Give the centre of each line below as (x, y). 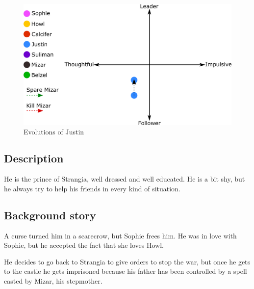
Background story (50, 215)
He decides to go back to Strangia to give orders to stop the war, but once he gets (127, 261)
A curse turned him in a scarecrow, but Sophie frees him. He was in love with (120, 235)
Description (34, 158)
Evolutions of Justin (54, 132)
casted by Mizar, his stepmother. (53, 280)
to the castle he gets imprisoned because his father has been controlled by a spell (126, 271)
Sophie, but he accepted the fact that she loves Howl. (84, 245)
